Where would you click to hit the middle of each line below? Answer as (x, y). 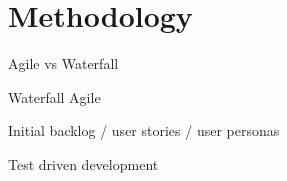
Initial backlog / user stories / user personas (144, 130)
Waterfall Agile (54, 96)
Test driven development (83, 163)
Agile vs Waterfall (63, 63)
